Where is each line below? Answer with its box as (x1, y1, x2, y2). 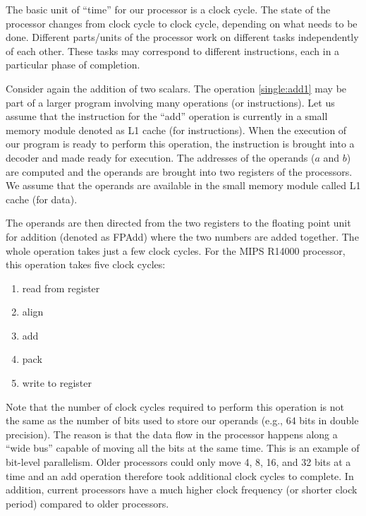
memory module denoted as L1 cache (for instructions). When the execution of (6, 122, 347, 137)
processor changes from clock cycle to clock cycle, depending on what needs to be (6, 16, 358, 30)
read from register (22, 280, 100, 295)
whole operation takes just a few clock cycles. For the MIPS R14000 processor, (6, 243, 346, 258)
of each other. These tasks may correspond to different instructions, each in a (6, 43, 340, 58)
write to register (22, 376, 92, 390)
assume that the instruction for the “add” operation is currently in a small (6, 109, 328, 124)
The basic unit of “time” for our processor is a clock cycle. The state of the (6, 2, 331, 16)
